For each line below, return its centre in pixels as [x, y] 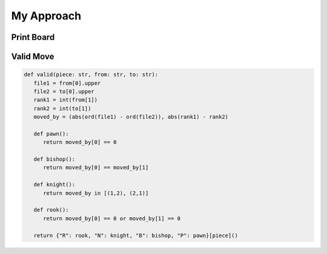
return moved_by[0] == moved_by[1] [96, 168]
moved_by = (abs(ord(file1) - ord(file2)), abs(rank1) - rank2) [131, 117]
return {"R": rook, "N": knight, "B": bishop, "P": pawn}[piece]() [136, 235]
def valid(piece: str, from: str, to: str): [91, 75]
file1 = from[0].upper [67, 83]
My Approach [46, 16]
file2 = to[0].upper [64, 91]
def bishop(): [54, 159]
